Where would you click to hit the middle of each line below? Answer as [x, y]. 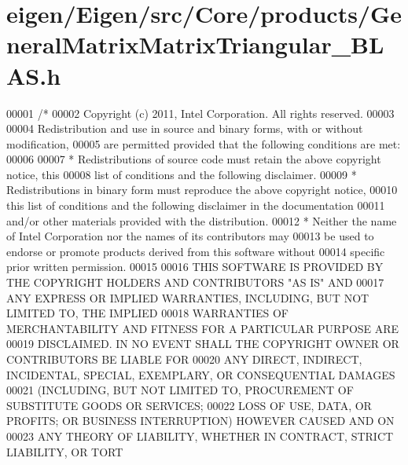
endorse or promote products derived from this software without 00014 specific [196, 251]
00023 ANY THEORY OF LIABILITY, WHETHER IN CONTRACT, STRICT [200, 436]
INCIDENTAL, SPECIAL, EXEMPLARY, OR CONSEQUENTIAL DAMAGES [201, 374]
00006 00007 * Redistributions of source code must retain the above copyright [194, 159]
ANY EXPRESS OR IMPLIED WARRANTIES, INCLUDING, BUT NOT [188, 297]
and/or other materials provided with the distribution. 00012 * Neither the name [202, 220]
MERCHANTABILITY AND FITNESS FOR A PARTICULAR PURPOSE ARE [203, 328]
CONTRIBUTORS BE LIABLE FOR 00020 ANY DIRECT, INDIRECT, [184, 359]
